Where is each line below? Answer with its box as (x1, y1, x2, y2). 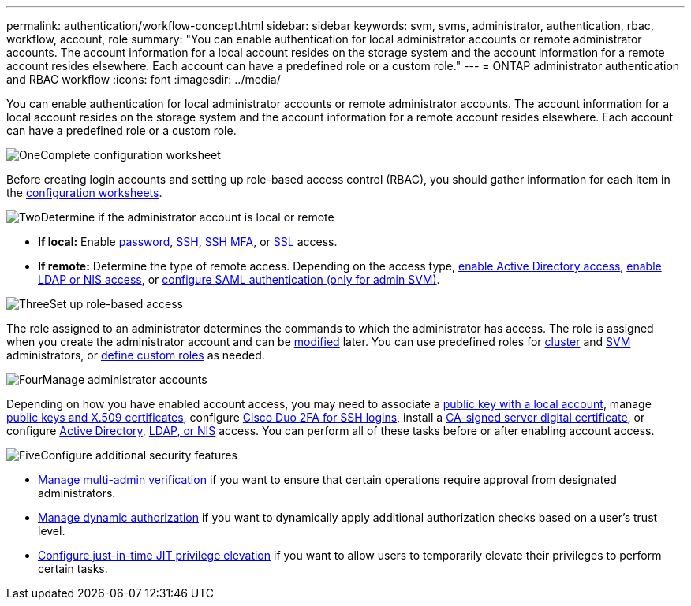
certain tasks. (38, 562, 108, 575)
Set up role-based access (49, 297, 183, 310)
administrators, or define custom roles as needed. (6, 348, 265, 362)
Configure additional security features (40, 448, 237, 462)
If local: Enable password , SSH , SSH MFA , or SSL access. (38, 235, 338, 248)
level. (38, 524, 65, 537)
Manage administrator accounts (42, 373, 207, 386)
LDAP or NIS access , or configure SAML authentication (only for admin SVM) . (38, 273, 440, 286)
